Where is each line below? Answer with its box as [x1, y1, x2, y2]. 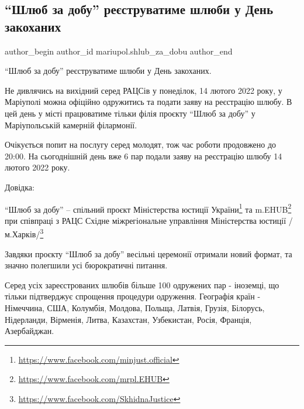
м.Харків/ [5, 228, 40, 240]
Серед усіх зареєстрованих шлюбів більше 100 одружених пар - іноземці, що [5, 278, 279, 291]
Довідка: [5, 180, 34, 193]
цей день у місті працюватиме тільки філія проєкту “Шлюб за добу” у [5, 107, 255, 119]
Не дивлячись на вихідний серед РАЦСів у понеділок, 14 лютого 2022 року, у [5, 84, 282, 96]
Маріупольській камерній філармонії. [5, 118, 137, 131]
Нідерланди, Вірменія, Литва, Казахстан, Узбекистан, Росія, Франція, [5, 313, 252, 325]
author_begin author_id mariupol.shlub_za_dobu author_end [5, 45, 233, 57]
